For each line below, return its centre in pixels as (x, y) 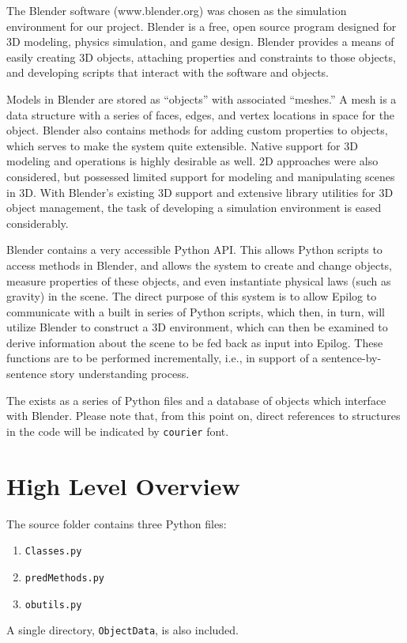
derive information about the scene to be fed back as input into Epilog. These (195, 342)
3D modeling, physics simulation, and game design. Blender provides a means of (200, 42)
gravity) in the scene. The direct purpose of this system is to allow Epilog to (192, 296)
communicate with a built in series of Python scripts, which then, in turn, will (196, 311)
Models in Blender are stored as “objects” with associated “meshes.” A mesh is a (202, 98)
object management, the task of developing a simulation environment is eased (194, 208)
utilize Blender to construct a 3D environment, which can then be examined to (197, 327)
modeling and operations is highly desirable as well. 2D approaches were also (192, 161)
